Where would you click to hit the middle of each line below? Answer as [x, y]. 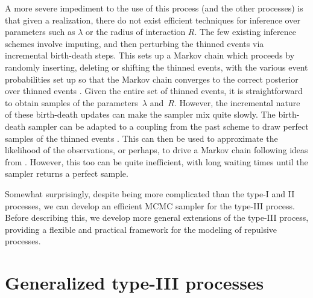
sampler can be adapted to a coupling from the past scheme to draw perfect [168, 126]
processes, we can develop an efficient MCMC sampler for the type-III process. [150, 205]
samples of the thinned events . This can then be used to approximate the [141, 138]
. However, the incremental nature [237, 102]
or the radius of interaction [136, 32]
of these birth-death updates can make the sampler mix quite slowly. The [140, 114]
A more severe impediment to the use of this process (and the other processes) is [154, 8]
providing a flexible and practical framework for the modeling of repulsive [141, 229]
